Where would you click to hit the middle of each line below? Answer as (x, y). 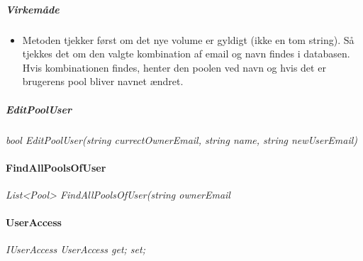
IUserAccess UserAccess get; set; (76, 249)
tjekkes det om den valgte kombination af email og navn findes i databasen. (186, 54)
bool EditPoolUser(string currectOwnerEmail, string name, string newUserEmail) (182, 139)
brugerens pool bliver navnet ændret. (103, 81)
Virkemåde (33, 9)
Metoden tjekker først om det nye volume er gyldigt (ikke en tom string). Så (188, 39)
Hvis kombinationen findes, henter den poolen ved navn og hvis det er (174, 67)
